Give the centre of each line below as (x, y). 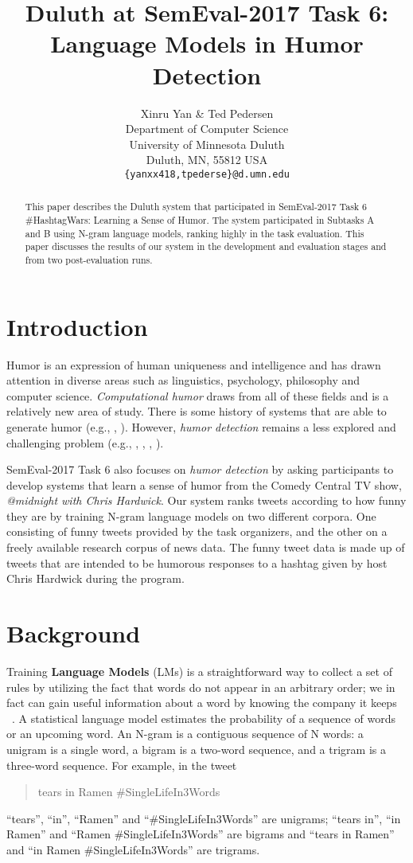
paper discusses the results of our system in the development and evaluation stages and (206, 246)
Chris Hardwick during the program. (95, 578)
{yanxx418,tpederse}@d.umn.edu (207, 174)
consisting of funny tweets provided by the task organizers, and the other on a (197, 531)
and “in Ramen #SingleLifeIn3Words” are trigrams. (133, 849)
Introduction (77, 326)
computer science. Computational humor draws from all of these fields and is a (198, 395)
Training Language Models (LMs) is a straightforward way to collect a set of (199, 671)
